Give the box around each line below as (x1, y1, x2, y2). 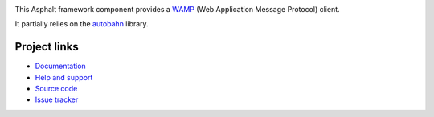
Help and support (35, 72, 93, 82)
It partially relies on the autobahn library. (14, 19, 149, 29)
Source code (35, 84, 78, 94)
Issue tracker (35, 95, 79, 104)
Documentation (35, 61, 86, 71)
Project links (14, 40, 80, 54)
